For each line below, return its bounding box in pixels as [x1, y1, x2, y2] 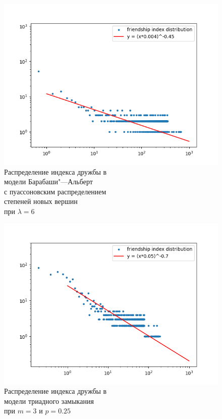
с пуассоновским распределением [4, 186, 106, 196]
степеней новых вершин [4, 196, 78, 206]
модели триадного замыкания [4, 395, 94, 406]
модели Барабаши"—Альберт [4, 176, 93, 187]
